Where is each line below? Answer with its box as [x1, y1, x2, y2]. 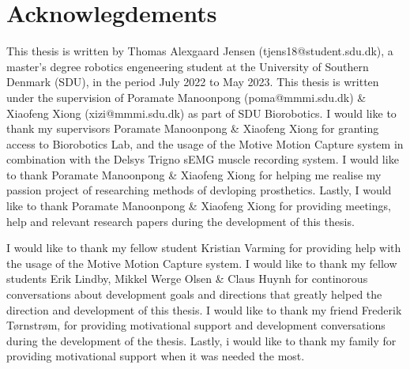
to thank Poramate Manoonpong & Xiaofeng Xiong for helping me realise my [6, 166, 382, 183]
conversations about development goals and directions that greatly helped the [6, 286, 382, 303]
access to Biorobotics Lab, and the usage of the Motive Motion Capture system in [6, 135, 404, 152]
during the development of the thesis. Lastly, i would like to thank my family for [6, 332, 397, 348]
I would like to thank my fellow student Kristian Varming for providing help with [6, 239, 401, 256]
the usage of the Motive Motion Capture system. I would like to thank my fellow [6, 254, 397, 271]
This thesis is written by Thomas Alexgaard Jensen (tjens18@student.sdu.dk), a [6, 43, 393, 59]
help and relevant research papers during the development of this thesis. [6, 213, 355, 229]
